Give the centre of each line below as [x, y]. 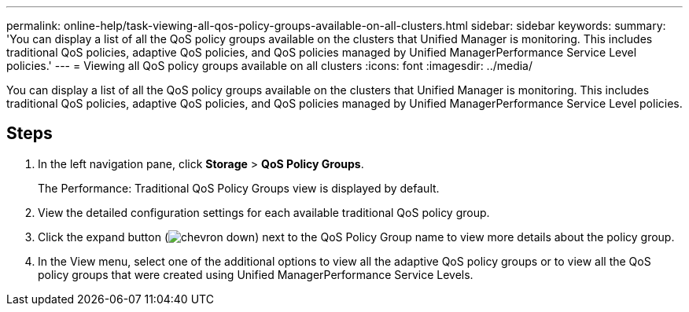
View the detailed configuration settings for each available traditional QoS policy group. [264, 212]
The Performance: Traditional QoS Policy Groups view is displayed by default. [239, 188]
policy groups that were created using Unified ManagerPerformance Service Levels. [256, 274]
